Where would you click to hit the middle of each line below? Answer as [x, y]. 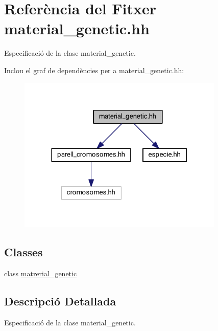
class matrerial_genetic [41, 273]
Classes [23, 251]
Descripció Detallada [60, 301]
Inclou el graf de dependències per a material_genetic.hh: [94, 70]
